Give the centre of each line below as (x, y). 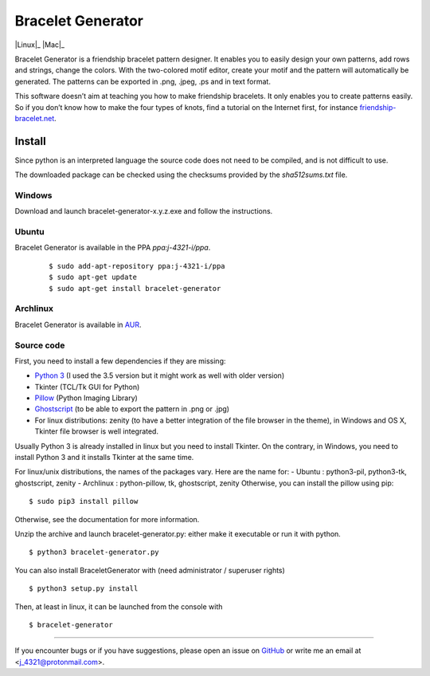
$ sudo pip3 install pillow (84, 501)
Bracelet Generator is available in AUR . (78, 324)
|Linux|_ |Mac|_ (40, 45)
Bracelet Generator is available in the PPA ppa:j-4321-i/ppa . (113, 248)
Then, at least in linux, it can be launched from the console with (119, 607)
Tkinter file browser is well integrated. (97, 431)
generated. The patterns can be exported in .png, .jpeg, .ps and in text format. (143, 81)
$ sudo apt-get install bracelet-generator (135, 288)
